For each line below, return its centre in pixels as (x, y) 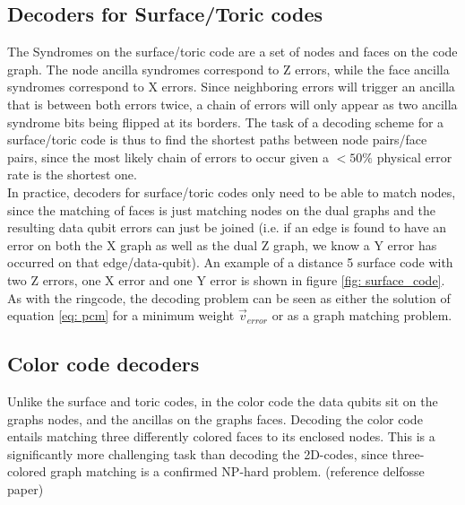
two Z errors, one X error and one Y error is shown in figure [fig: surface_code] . (226, 279)
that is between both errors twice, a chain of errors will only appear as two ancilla (232, 104)
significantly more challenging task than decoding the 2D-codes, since (198, 453)
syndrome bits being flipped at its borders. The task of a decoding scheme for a (226, 122)
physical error (414, 157)
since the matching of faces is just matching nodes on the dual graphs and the (222, 209)
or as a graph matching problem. (362, 315)
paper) (26, 488)
